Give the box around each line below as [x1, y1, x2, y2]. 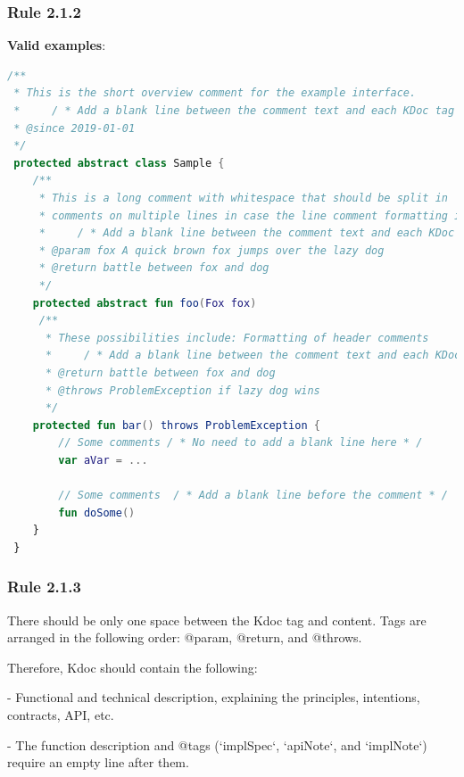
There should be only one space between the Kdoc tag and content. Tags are [7, 610, 427, 629]
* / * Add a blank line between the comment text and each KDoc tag [13, 104, 455, 117]
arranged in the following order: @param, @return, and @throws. [7, 628, 362, 647]
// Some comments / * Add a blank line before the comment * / [58, 489, 448, 502]
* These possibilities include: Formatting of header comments [45, 331, 429, 344]
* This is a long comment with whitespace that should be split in [38, 191, 448, 204]
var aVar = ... [58, 453, 148, 467]
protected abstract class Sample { [13, 156, 225, 169]
